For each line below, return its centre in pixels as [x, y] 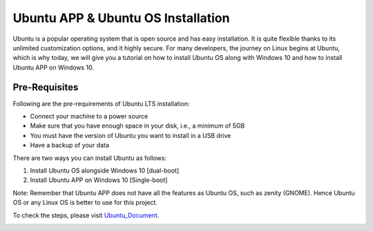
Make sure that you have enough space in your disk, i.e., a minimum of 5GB [137, 126]
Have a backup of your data [70, 145]
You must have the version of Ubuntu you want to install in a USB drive [131, 135]
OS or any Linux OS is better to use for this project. [85, 203]
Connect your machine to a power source [89, 117]
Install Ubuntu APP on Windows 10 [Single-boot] [99, 180]
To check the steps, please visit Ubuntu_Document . [86, 215]
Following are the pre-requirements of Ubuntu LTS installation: [101, 103]
